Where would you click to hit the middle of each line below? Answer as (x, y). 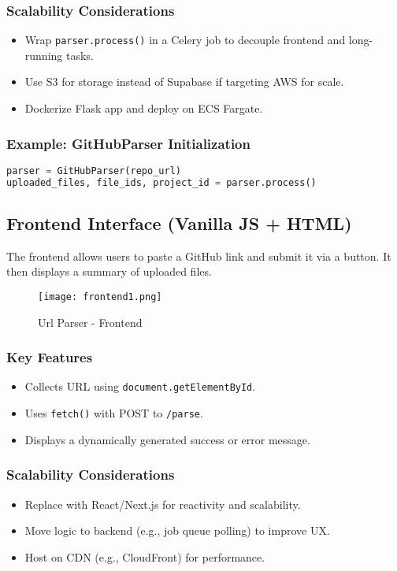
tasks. (80, 55)
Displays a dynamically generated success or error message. (167, 439)
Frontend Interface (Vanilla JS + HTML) (179, 223)
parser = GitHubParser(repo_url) (94, 171)
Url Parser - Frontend (90, 322)
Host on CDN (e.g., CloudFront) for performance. (145, 556)
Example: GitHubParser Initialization (128, 143)
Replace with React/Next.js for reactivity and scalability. (163, 504)
